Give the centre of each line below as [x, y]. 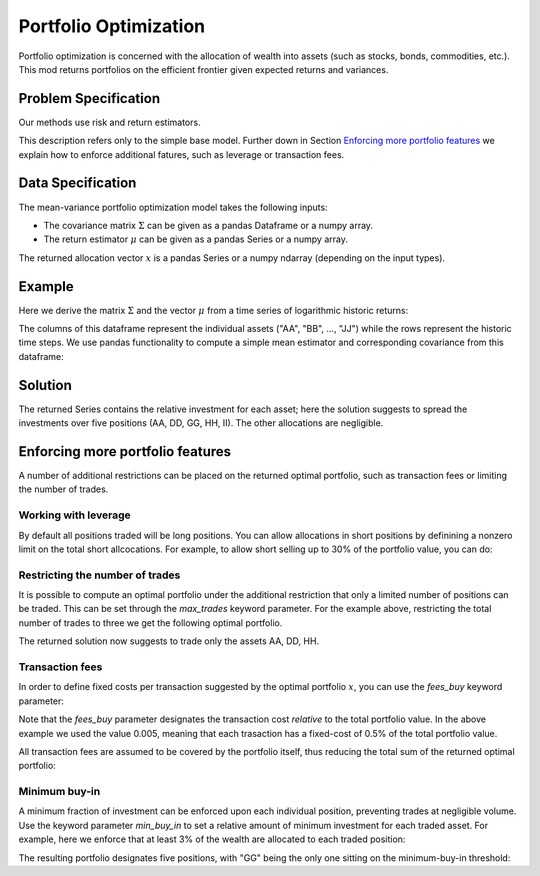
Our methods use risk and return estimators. [109, 122]
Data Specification [77, 183]
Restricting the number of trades [99, 575]
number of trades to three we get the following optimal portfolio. [150, 622]
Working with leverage [75, 515]
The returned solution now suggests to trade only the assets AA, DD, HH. [169, 641]
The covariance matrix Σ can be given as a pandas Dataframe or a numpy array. [208, 225]
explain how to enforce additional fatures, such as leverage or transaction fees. [181, 154]
